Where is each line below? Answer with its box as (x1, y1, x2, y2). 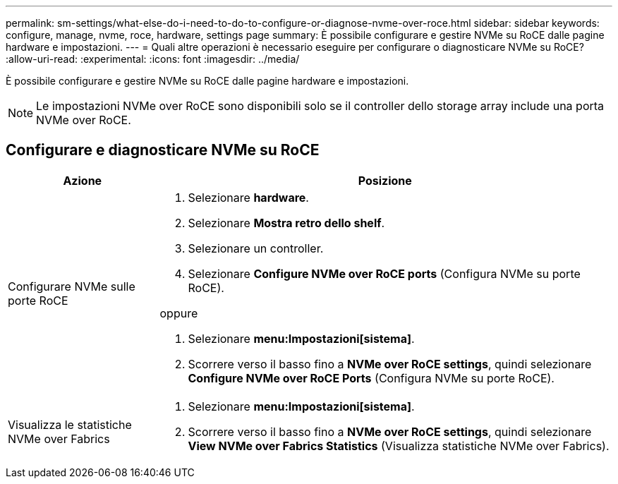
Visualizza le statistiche (8, 417, 132, 432)
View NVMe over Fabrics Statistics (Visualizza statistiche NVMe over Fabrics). (188, 438, 610, 453)
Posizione (358, 173, 412, 188)
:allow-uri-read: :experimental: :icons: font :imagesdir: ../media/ (6, 53, 300, 65)
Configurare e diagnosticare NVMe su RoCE (6, 141, 320, 159)
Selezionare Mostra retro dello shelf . (188, 215, 385, 230)
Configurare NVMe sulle (8, 279, 135, 294)
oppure (159, 305, 198, 320)
